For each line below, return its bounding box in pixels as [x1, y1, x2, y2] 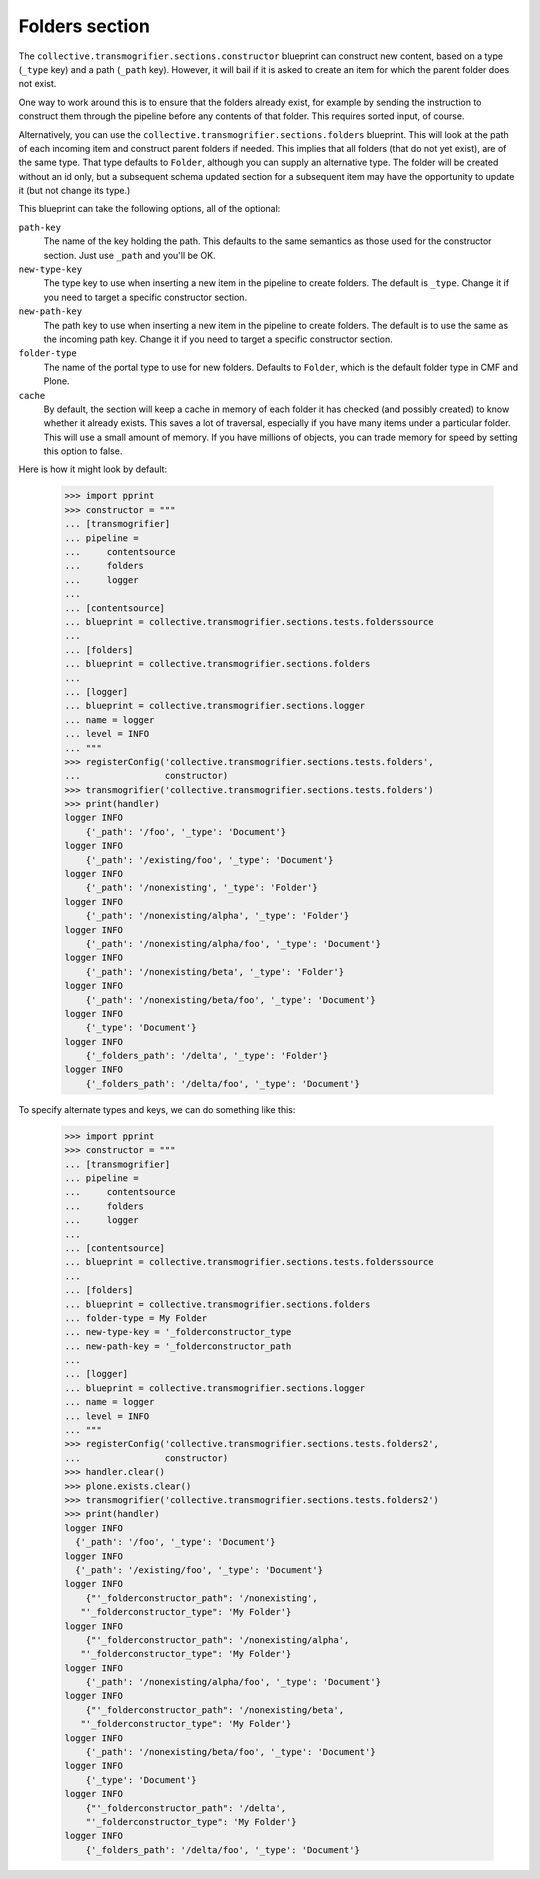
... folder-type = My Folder [64, 1312, 208, 1324]
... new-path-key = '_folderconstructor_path [64, 1340, 292, 1352]
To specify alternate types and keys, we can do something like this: [18, 1103, 296, 1115]
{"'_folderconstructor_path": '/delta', [85, 1802, 287, 1814]
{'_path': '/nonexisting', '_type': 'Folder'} [85, 882, 319, 894]
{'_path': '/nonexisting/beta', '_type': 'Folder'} [85, 966, 345, 977]
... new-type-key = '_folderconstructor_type [64, 1326, 292, 1338]
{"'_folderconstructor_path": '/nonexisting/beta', [85, 1704, 345, 1715]
